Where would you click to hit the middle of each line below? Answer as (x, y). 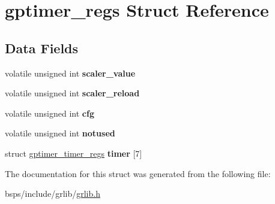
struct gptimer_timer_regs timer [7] (74, 153)
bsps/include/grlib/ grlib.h (53, 194)
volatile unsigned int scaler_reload (72, 93)
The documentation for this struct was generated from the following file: (138, 173)
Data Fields (42, 48)
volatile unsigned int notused (60, 133)
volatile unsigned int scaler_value (70, 73)
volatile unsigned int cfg (50, 113)
